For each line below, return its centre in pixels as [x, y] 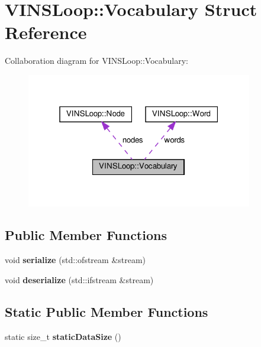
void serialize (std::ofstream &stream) [75, 260]
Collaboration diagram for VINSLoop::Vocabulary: [96, 61]
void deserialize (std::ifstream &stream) [79, 279]
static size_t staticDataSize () [63, 336]
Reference [46, 32]
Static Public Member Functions [107, 311]
